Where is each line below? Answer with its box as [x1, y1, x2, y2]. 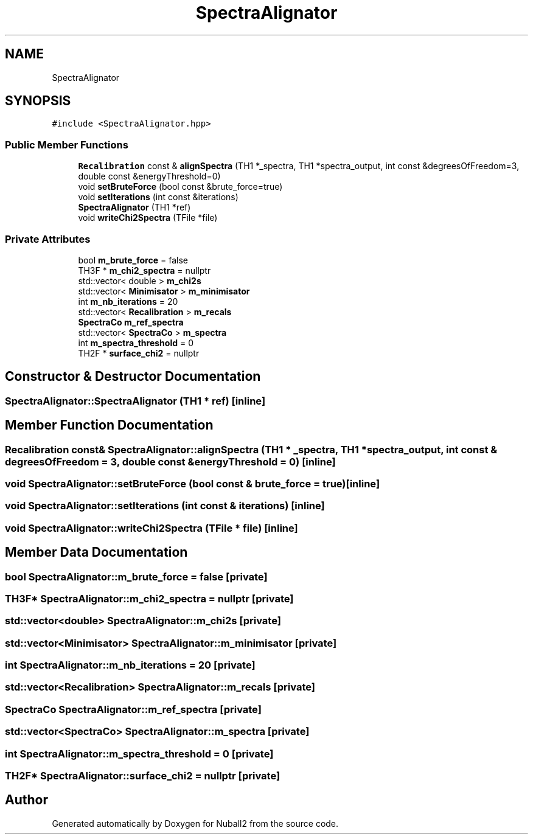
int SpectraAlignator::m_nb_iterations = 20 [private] [5, 659, 256, 672]
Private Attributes [5, 232, 91, 245]
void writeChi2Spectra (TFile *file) [78, 212, 218, 223]
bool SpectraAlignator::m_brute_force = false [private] [5, 570, 268, 583]
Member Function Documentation [5, 417, 214, 433]
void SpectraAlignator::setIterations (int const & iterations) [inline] [5, 500, 325, 512]
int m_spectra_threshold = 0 [78, 337, 194, 348]
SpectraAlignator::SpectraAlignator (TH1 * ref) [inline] [5, 394, 266, 407]
